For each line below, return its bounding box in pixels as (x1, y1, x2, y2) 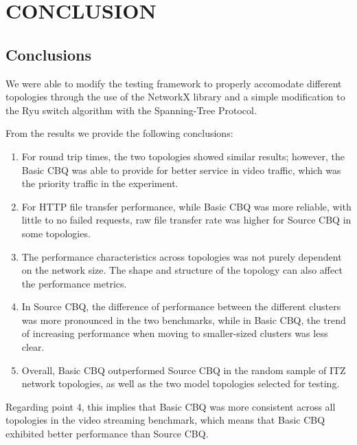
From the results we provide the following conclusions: (5, 126, 233, 140)
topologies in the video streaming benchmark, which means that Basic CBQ (5, 413, 325, 427)
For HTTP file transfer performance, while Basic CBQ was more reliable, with (21, 199, 352, 213)
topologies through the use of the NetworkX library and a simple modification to (5, 89, 345, 104)
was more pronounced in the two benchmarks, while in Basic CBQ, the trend (21, 312, 346, 327)
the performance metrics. (21, 276, 127, 290)
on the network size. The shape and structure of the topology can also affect (21, 263, 343, 277)
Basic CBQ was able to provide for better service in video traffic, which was (21, 162, 341, 177)
